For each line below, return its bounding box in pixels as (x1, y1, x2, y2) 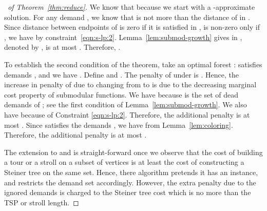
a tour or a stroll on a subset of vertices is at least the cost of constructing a (4, 157, 244, 167)
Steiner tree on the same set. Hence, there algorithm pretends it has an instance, (4, 166, 258, 177)
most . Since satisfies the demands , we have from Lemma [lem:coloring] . (4, 119, 233, 130)
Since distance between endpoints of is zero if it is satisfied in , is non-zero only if (4, 22, 260, 32)
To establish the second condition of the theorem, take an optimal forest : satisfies (4, 59, 262, 69)
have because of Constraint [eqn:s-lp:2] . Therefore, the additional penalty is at (4, 109, 250, 120)
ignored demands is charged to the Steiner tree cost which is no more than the (4, 187, 251, 198)
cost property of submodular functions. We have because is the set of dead (4, 89, 238, 100)
